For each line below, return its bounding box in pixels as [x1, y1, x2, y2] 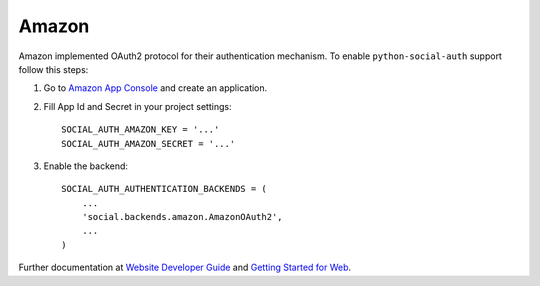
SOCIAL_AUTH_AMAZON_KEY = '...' [61, 124, 220, 135]
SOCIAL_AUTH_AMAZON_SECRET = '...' [61, 138, 236, 149]
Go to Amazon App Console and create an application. [43, 82, 268, 94]
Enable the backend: [43, 160, 129, 172]
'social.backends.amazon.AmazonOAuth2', [81, 211, 284, 223]
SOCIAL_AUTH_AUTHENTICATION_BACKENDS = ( [61, 183, 267, 195]
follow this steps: [18, 63, 89, 75]
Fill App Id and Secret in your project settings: [43, 100, 232, 112]
